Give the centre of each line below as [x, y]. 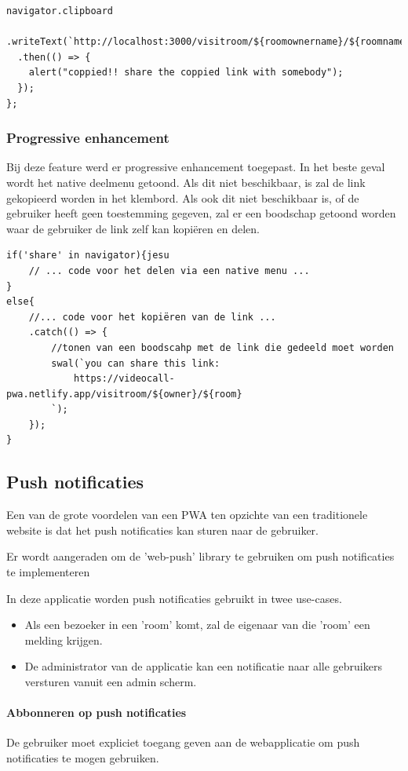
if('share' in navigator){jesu [88, 256]
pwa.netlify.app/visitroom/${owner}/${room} [124, 394]
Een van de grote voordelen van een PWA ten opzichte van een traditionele [187, 515]
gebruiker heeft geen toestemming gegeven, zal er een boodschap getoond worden [201, 213]
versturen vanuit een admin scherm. [111, 682]
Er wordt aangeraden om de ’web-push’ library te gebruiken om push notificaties [200, 556]
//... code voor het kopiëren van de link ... [152, 317]
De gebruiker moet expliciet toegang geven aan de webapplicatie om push [183, 742]
